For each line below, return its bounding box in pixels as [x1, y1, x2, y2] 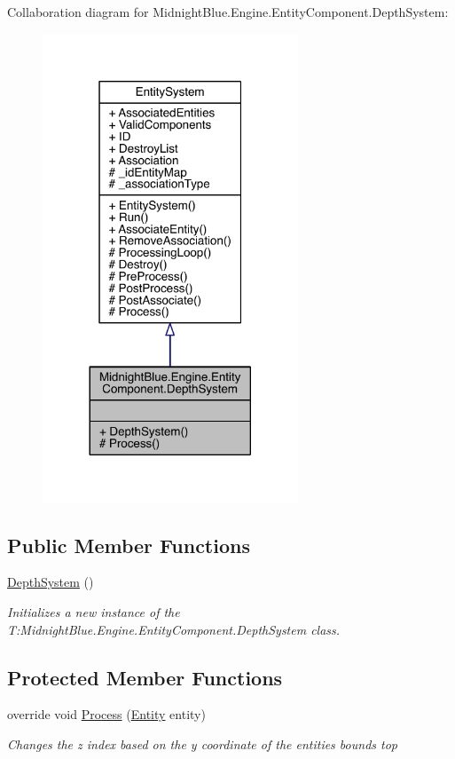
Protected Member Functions [7, 663, 283, 691]
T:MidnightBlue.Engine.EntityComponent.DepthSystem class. [7, 620, 341, 638]
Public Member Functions [7, 531, 250, 558]
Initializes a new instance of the [7, 602, 180, 621]
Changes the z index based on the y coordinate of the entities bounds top [7, 734, 397, 753]
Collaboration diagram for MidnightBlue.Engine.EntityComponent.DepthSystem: [7, 3, 449, 20]
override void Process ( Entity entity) [7, 705, 206, 723]
